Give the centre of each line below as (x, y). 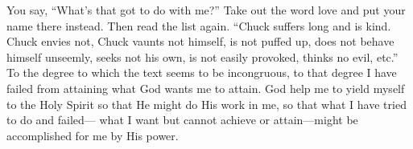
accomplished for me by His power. (93, 135)
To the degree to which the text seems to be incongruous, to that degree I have (202, 72)
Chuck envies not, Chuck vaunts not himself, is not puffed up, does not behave (200, 41)
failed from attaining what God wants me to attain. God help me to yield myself (206, 88)
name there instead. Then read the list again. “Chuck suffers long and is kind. (199, 25)
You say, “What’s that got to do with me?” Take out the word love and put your (206, 10)
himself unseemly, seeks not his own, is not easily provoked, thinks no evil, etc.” (202, 56)
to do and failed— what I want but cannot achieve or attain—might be (182, 120)
